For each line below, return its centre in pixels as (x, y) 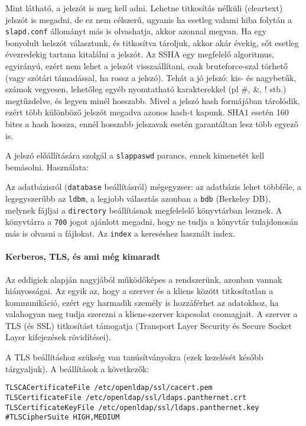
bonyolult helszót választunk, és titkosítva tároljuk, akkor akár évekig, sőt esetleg (152, 42)
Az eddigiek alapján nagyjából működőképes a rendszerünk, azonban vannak (144, 279)
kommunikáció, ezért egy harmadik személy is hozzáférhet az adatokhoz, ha (142, 302)
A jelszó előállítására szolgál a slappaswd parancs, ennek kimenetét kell (135, 155)
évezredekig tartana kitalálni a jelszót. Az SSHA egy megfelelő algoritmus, (140, 54)
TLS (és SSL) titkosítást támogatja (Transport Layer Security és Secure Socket (149, 325)
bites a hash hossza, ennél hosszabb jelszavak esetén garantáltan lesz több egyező (152, 124)
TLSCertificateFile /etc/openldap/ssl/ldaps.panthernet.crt (126, 397)
